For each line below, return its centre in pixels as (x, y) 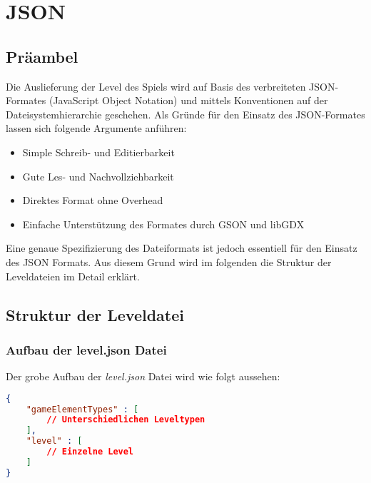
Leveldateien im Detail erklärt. (73, 276)
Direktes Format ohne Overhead (93, 200)
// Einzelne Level (90, 452)
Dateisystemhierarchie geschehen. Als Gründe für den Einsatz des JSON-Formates (185, 114)
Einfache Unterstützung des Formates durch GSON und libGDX (163, 224)
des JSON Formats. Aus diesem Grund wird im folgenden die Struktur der (169, 261)
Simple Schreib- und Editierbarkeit (98, 152)
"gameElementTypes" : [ (82, 409)
